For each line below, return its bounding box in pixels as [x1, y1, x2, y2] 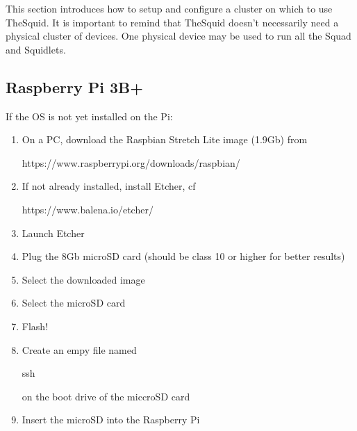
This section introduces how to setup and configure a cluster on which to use [6, 1, 333, 15]
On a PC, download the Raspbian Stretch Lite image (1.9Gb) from [22, 132, 308, 147]
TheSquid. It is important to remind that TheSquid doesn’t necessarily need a [6, 15, 339, 29]
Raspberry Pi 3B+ [6, 76, 143, 97]
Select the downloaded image [22, 272, 145, 286]
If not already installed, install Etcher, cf [22, 179, 196, 193]
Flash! [22, 318, 49, 333]
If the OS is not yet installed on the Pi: [6, 108, 173, 123]
